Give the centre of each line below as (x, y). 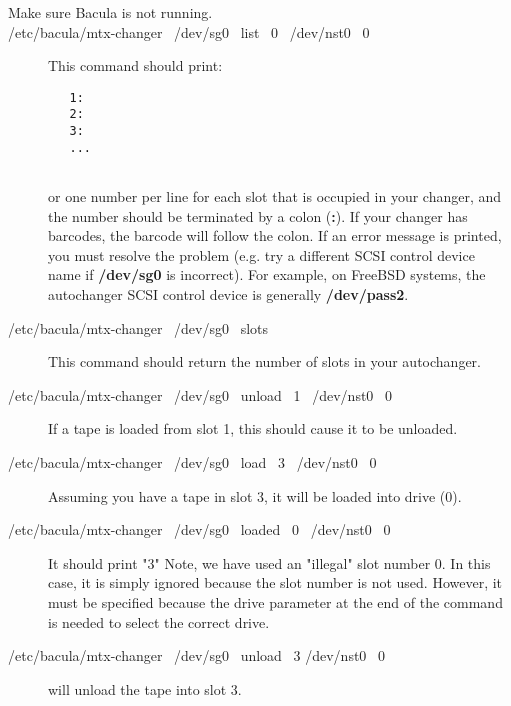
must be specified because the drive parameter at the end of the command (275, 601)
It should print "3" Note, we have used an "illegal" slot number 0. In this (269, 562)
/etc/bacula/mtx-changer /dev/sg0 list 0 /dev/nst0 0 (189, 31)
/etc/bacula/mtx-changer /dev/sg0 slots (138, 327)
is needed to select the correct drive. (159, 621)
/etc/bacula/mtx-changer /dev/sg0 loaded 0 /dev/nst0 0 (199, 529)
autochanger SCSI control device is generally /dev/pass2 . (228, 294)
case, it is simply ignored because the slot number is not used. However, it (275, 582)
